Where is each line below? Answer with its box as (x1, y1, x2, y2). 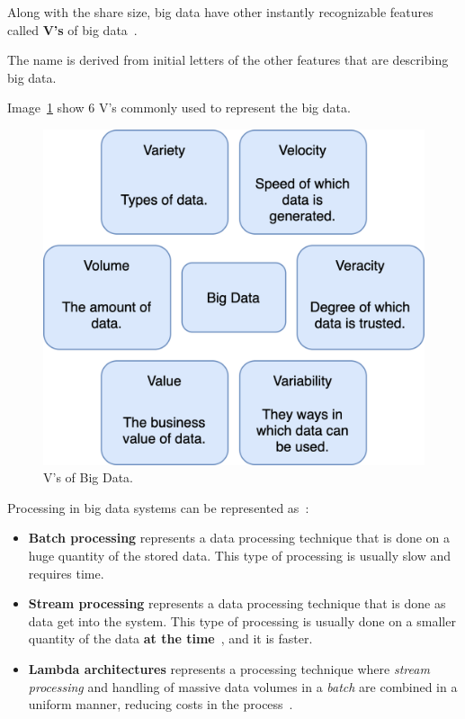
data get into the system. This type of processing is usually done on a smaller (28, 611, 456, 630)
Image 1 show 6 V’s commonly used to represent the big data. (7, 98, 351, 117)
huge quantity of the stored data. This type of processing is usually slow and (28, 546, 452, 564)
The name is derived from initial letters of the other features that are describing (7, 50, 449, 69)
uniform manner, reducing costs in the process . (28, 695, 293, 714)
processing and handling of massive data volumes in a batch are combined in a (28, 677, 458, 696)
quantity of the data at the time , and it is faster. (28, 629, 313, 648)
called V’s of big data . (7, 20, 138, 39)
